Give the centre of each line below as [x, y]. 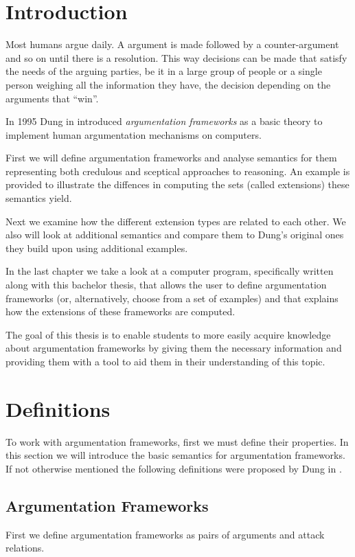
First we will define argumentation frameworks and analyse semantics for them [171, 158]
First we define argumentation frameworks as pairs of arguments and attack [165, 534]
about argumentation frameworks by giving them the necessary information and [174, 348]
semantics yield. [39, 198]
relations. [25, 548]
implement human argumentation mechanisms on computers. [134, 134]
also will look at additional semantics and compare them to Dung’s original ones [175, 235]
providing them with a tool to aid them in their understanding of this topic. [165, 361]
